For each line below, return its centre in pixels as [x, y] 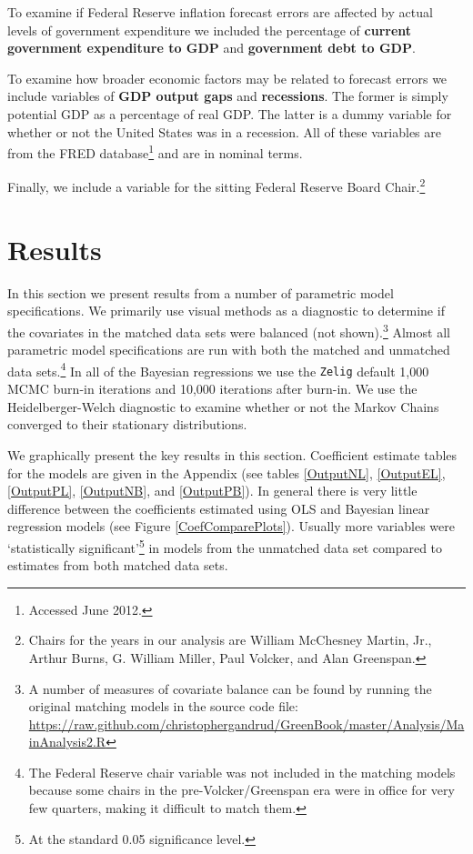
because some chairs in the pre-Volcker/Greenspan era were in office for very [242, 790]
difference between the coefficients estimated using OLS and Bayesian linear [219, 508]
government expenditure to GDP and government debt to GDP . [211, 48]
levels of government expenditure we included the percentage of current [210, 30]
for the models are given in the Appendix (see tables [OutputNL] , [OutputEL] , [226, 472]
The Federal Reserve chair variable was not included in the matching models [242, 772]
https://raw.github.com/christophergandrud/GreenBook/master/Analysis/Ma [247, 723]
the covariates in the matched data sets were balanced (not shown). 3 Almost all [229, 330]
